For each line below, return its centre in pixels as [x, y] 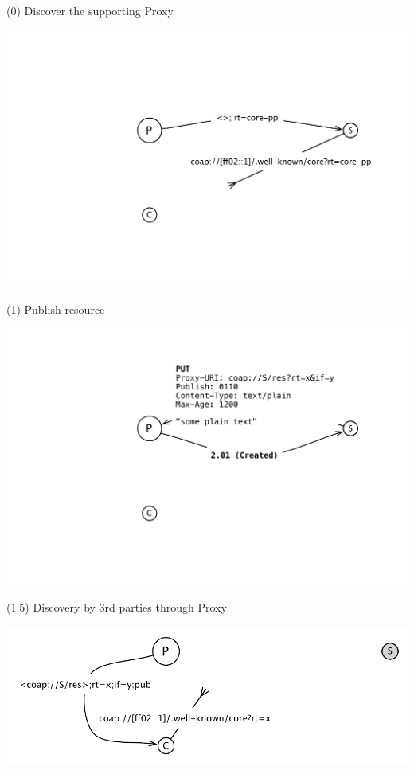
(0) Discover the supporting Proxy [90, 10]
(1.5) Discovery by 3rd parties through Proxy [117, 607]
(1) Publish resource [56, 309]
